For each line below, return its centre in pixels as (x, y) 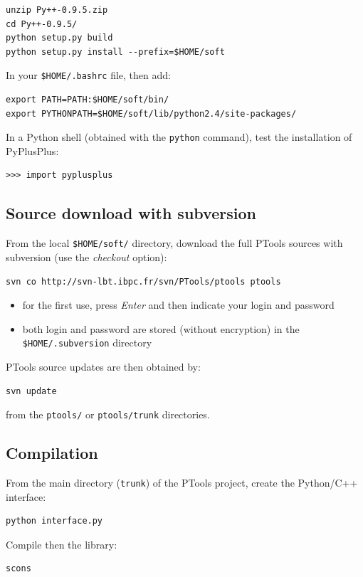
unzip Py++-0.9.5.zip (57, 10)
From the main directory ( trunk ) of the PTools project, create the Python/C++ (182, 482)
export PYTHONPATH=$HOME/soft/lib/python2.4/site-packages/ (151, 113)
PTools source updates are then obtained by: (103, 366)
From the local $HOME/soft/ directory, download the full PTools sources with (174, 243)
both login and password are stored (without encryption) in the (161, 328)
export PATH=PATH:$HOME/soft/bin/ (88, 100)
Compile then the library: (62, 544)
